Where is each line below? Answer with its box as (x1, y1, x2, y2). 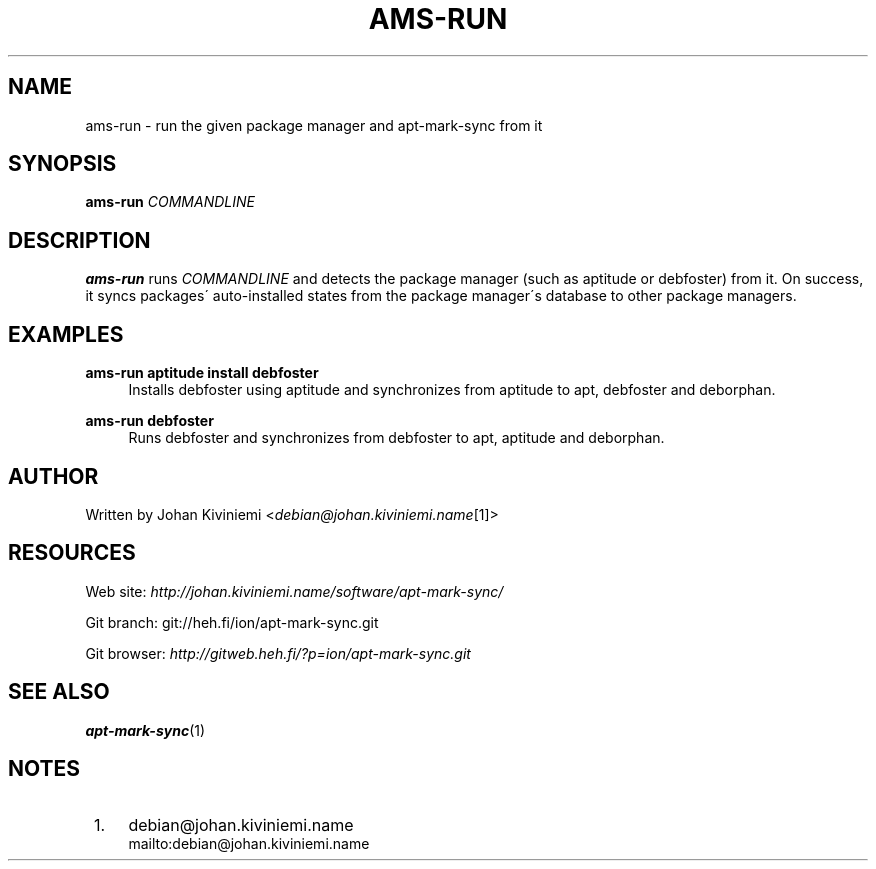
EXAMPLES (8, 321, 124, 347)
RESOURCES (8, 540, 136, 566)
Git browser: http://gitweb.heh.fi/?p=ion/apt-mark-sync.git (85, 644, 471, 662)
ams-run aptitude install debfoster (85, 364, 319, 382)
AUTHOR (8, 463, 99, 489)
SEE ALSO (8, 679, 110, 705)
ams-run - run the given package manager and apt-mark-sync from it (85, 116, 543, 134)
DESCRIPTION (8, 227, 151, 253)
